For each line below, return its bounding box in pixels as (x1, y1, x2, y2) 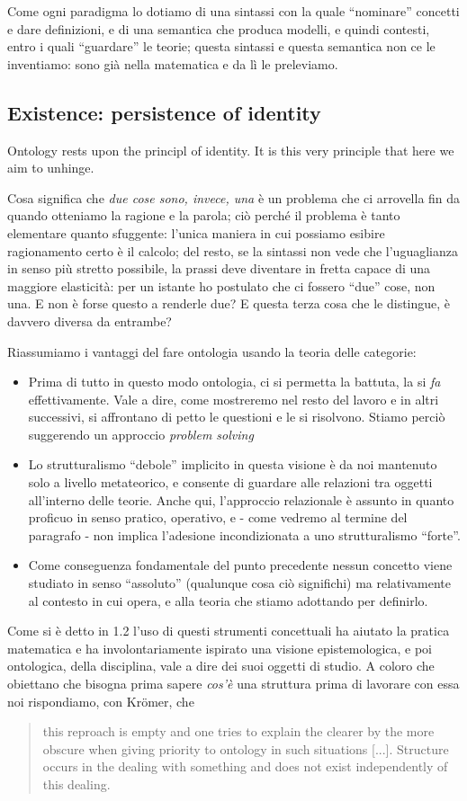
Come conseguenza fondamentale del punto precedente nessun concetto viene (28, 556, 453, 574)
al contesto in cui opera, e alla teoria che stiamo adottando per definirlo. (28, 591, 428, 610)
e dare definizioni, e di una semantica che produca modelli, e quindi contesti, (7, 19, 430, 38)
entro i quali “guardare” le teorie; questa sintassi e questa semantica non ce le (7, 37, 436, 56)
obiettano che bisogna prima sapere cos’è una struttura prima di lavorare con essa (7, 674, 460, 693)
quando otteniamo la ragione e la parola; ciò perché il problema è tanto (7, 206, 400, 225)
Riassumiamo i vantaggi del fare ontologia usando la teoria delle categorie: (7, 342, 417, 360)
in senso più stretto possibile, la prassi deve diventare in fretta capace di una (7, 259, 431, 278)
